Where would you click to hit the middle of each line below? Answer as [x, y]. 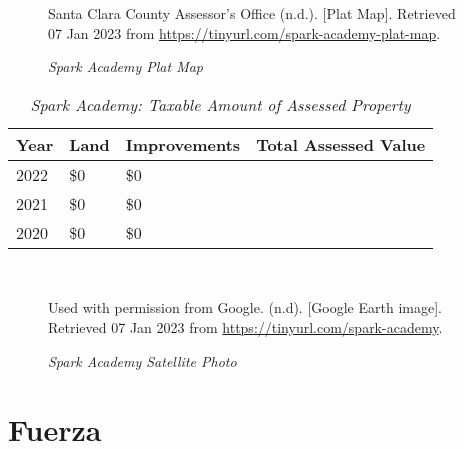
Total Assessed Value [341, 144]
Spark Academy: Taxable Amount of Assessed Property [220, 104]
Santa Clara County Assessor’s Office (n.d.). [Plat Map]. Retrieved [252, 13]
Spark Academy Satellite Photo [142, 360]
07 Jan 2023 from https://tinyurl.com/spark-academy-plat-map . [244, 32]
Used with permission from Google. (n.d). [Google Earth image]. [245, 307]
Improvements [183, 144]
